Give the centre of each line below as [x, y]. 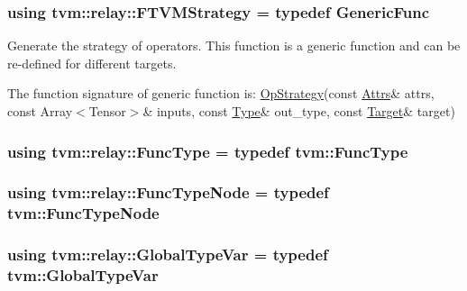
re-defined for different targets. [92, 63]
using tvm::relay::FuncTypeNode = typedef [168, 192]
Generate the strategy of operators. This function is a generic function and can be [234, 45]
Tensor [107, 111]
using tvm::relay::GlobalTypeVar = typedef [168, 255]
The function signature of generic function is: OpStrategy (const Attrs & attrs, [221, 93]
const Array [40, 111]
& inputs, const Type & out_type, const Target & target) [299, 111]
